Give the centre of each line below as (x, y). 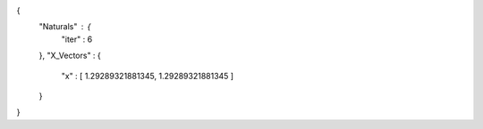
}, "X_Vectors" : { (70, 56)
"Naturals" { (65, 27)
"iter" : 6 (77, 39)
